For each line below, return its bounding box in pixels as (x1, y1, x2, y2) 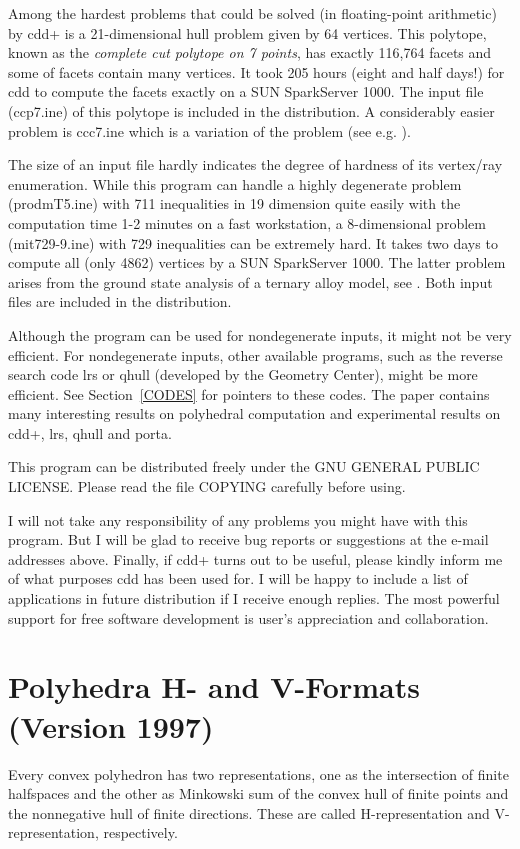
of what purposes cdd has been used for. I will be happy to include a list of (8, 568, 468, 589)
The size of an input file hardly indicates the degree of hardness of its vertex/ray (8, 154, 503, 175)
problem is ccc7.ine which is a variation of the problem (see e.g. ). (8, 120, 411, 141)
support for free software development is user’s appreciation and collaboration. (8, 607, 489, 628)
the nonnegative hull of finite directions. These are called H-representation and (8, 802, 490, 823)
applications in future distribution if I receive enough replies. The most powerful (8, 588, 500, 609)
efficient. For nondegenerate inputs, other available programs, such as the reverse (8, 344, 503, 365)
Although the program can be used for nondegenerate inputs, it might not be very (8, 324, 512, 345)
